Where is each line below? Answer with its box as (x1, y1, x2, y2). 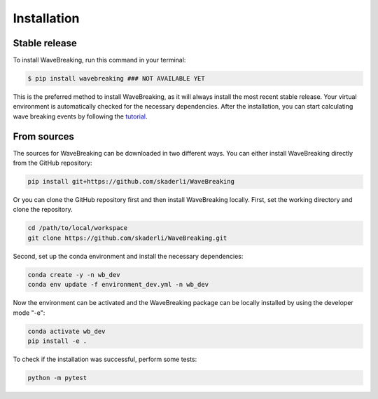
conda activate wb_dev (27, 327, 106, 335)
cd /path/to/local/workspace (27, 224, 128, 232)
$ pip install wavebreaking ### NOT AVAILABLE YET (27, 74, 206, 83)
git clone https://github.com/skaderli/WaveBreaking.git (27, 234, 227, 242)
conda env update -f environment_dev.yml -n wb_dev (27, 280, 209, 289)
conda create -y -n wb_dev (27, 271, 120, 278)
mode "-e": (13, 309, 45, 317)
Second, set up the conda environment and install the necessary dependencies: (13, 252, 244, 260)
